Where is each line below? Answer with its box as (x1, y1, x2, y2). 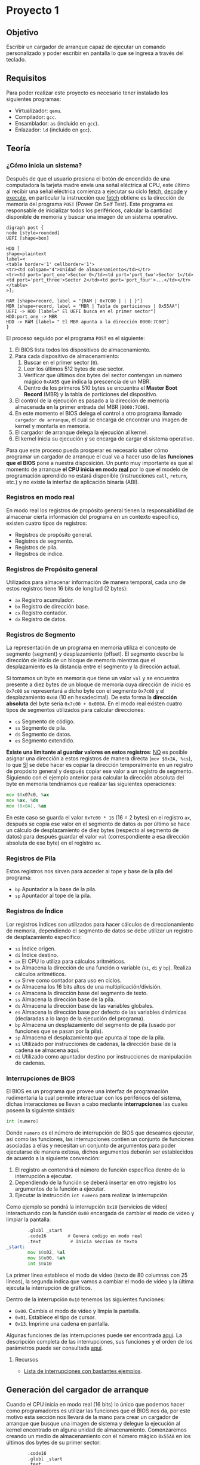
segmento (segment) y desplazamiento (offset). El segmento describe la (6, 650, 184, 657)
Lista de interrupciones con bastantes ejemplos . (23, 1367, 142, 1375)
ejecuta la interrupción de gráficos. (6, 1284, 93, 1291)
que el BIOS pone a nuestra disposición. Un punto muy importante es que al (6, 459, 193, 466)
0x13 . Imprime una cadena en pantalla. (14, 1320, 109, 1327)
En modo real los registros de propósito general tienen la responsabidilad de (6, 506, 194, 514)
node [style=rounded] (6, 230, 60, 236)
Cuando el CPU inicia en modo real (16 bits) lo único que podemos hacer (6, 1400, 185, 1408)
